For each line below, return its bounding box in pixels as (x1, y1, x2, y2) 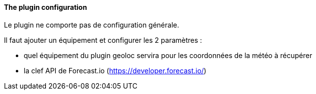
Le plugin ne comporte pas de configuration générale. (4, 20, 179, 29)
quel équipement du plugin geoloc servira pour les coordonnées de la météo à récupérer (24, 51, 313, 60)
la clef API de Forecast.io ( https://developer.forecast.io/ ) (24, 66, 206, 75)
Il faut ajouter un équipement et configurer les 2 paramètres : (4, 35, 202, 44)
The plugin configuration (4, 3, 87, 11)
